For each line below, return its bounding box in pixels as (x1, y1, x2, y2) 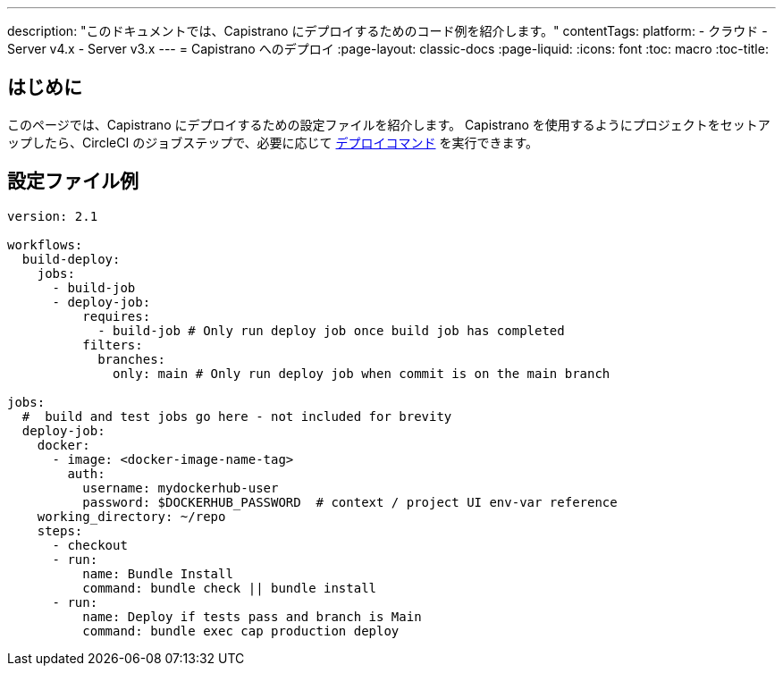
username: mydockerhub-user (82, 480, 279, 495)
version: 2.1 (7, 208, 98, 223)
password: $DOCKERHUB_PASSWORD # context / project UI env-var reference (82, 494, 618, 509)
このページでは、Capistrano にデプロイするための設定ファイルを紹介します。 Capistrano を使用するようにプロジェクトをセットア (7, 116, 770, 132)
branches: (97, 351, 166, 366)
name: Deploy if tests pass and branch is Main (82, 609, 422, 624)
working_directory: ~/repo (37, 509, 226, 524)
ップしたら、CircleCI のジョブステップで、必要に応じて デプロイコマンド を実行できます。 (7, 134, 539, 150)
